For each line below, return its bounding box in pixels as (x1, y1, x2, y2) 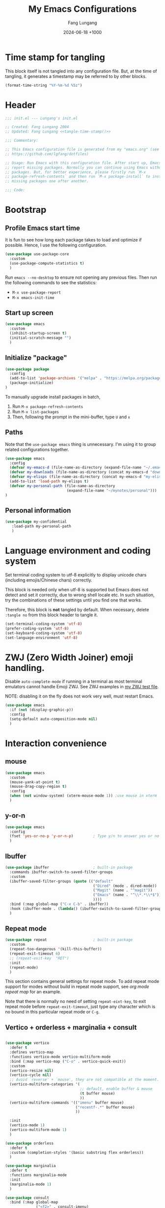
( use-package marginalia (5, 1164, 56, 1169)
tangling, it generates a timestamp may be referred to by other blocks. (5, 73, 147, 79)
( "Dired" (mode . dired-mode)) (93, 883, 157, 888)
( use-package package (5, 367, 50, 371)
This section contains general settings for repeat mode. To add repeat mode (5, 978, 160, 984)
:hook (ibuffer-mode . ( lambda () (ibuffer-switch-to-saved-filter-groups (9, 906, 164, 911)
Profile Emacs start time (5, 224, 80, 232)
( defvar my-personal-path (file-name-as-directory (9, 483, 115, 488)
